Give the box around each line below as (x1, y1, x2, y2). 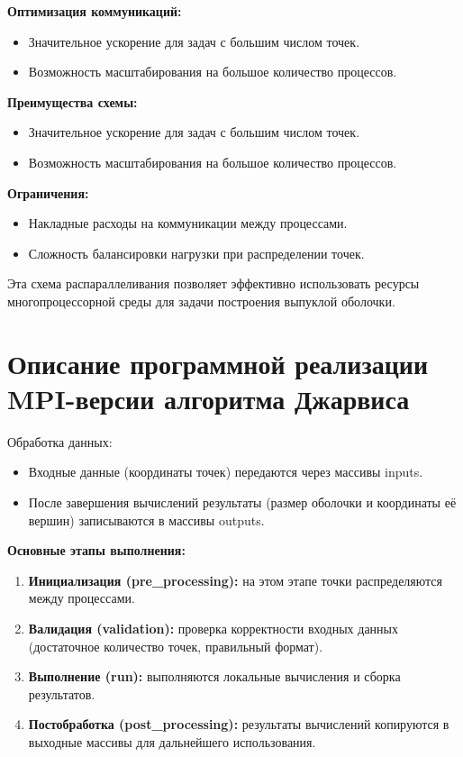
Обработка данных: (7, 432, 113, 451)
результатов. (28, 684, 95, 703)
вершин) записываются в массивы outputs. (28, 510, 265, 529)
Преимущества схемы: (7, 92, 138, 111)
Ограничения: (7, 183, 89, 202)
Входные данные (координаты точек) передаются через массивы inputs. (28, 462, 423, 481)
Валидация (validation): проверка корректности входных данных (28, 619, 398, 637)
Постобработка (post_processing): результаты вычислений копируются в (28, 715, 449, 734)
